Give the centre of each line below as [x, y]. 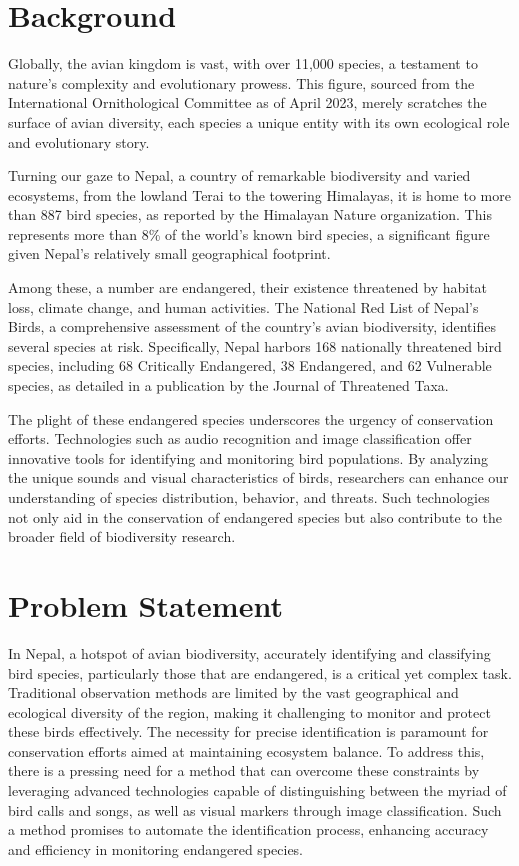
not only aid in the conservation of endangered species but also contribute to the [255, 516]
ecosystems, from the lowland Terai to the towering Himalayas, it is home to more [259, 194]
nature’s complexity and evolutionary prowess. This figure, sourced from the [241, 82]
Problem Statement [145, 604]
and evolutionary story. [79, 141]
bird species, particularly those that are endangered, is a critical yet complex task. [260, 672]
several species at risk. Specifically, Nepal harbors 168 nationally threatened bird [255, 345]
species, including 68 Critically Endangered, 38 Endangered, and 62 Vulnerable [250, 365]
